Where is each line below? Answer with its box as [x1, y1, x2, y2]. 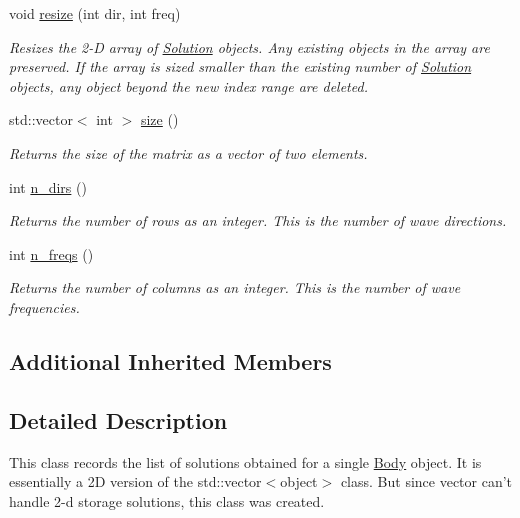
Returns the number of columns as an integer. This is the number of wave [9, 277, 461, 298]
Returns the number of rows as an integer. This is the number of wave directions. [9, 210, 507, 231]
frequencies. [9, 296, 80, 317]
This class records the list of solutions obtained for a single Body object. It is [9, 451, 482, 472]
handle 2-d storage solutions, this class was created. [9, 490, 325, 511]
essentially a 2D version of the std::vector [9, 471, 262, 492]
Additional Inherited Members [9, 345, 332, 376]
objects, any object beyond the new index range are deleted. [9, 75, 368, 96]
